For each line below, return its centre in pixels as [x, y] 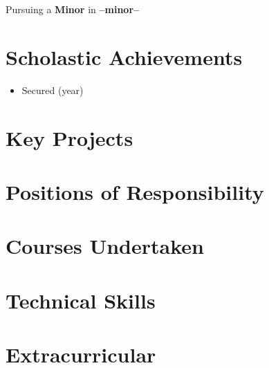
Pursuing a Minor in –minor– [73, 9]
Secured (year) [53, 90]
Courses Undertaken [105, 246]
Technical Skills [81, 300]
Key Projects [69, 137]
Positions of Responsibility [135, 191]
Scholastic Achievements [124, 56]
